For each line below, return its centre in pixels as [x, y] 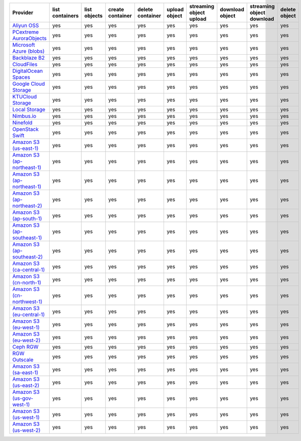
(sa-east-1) [25, 373]
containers [65, 16]
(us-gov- [23, 398]
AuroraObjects [30, 38]
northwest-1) [27, 302]
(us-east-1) [25, 148]
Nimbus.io [24, 116]
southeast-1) [27, 238]
